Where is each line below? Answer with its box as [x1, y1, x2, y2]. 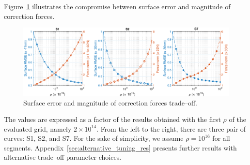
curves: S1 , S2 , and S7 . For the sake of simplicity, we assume [4, 133, 184, 143]
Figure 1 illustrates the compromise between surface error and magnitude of [4, 1, 231, 11]
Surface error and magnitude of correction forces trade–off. [23, 98, 197, 108]
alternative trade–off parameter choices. [4, 152, 122, 162]
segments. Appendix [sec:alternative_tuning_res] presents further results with [4, 142, 237, 152]
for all [212, 133, 230, 143]
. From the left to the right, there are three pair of [96, 123, 246, 134]
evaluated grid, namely [4, 123, 72, 134]
